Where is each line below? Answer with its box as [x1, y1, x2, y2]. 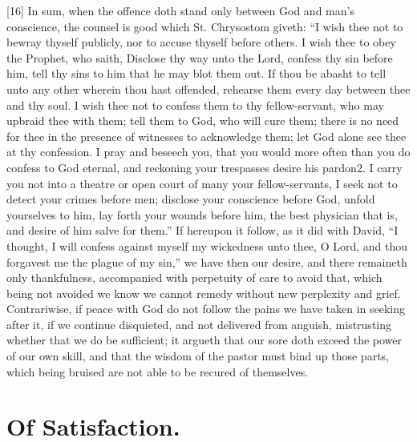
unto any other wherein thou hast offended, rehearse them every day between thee [6, 80, 411, 97]
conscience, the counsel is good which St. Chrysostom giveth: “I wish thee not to [6, 18, 403, 34]
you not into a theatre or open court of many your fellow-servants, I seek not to [6, 175, 398, 191]
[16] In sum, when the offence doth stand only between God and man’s [6, 2, 354, 18]
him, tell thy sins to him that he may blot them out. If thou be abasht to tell [6, 65, 387, 82]
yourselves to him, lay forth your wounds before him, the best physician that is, [6, 206, 398, 223]
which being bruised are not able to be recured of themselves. [6, 363, 309, 380]
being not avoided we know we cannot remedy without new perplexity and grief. [6, 284, 401, 301]
